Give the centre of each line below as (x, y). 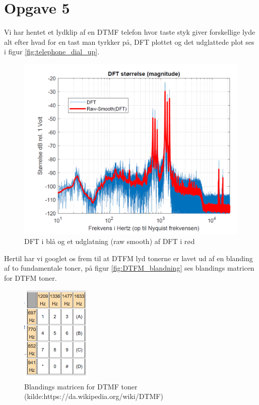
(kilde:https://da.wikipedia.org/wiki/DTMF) (94, 396)
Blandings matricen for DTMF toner (81, 386)
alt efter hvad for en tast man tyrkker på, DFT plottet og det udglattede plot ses (129, 42)
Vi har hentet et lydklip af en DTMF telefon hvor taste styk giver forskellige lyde (130, 32)
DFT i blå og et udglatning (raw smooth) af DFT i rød (110, 241)
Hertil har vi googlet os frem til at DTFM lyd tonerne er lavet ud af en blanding (128, 258)
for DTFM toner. (30, 277)
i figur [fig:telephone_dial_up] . (52, 52)
